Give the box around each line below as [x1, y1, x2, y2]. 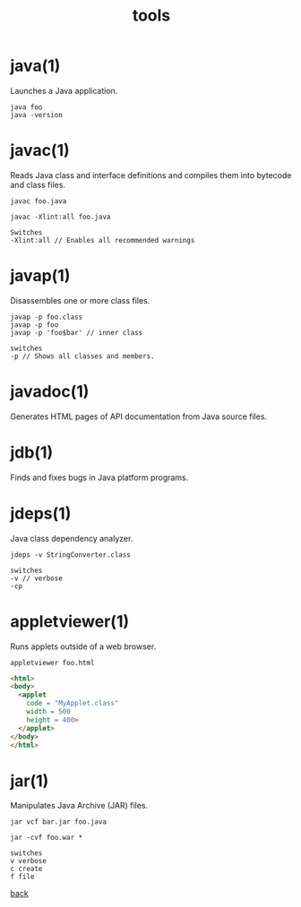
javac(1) [10, 141, 70, 161]
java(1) [10, 56, 61, 76]
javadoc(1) [10, 381, 90, 401]
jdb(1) [10, 442, 54, 462]
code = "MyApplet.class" [26, 699, 119, 708]
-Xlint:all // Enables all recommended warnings [10, 235, 195, 244]
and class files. [10, 179, 66, 190]
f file [10, 872, 35, 882]
